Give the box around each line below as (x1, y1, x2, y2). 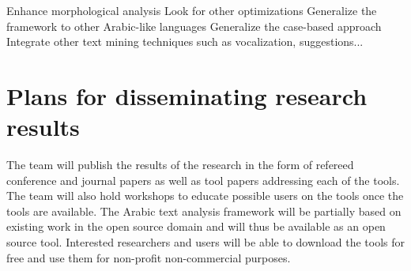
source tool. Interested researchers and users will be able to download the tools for (6, 234, 405, 250)
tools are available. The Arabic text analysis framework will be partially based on (6, 202, 402, 219)
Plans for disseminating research (6, 79, 368, 111)
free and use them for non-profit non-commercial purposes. (6, 249, 291, 265)
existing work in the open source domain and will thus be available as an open (6, 218, 386, 235)
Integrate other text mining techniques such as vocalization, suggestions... (6, 33, 364, 50)
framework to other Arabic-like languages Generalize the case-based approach (6, 17, 382, 34)
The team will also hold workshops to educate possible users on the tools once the (6, 187, 404, 204)
